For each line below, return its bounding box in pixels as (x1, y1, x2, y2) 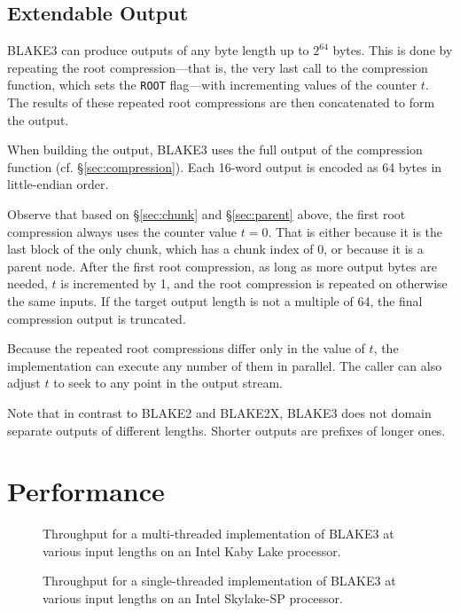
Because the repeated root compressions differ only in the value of (7, 339, 365, 358)
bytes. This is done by (332, 41, 453, 59)
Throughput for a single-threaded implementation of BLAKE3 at (43, 571, 396, 590)
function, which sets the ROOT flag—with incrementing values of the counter (7, 75, 417, 94)
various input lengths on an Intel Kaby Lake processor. (43, 541, 341, 560)
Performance (7, 473, 165, 509)
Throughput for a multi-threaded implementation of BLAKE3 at (43, 524, 394, 543)
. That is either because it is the (268, 222, 443, 240)
